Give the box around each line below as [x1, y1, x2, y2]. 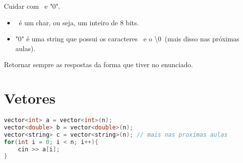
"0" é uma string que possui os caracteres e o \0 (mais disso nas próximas [15, 34, 240, 44]
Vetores [4, 88, 56, 108]
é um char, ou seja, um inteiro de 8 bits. [19, 17, 139, 27]
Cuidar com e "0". [4, 1, 61, 11]
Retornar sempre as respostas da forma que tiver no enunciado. [4, 59, 193, 70]
